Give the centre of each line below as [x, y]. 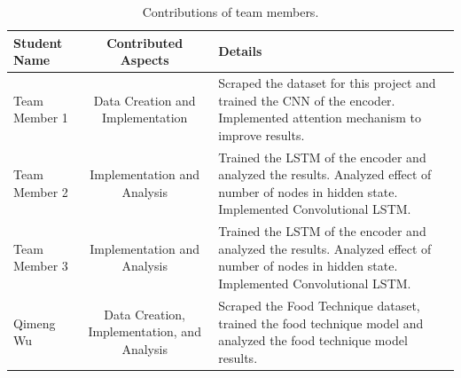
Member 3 [41, 266]
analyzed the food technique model [313, 340]
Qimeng [35, 323]
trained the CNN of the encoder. [307, 100]
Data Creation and [145, 100]
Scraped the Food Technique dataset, [319, 305]
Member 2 [41, 191]
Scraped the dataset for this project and [327, 83]
